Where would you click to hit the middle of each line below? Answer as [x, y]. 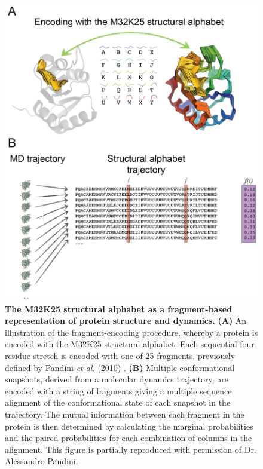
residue [18, 356]
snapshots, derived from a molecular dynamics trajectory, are [117, 379]
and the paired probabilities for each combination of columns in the [129, 438]
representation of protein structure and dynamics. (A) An [126, 321]
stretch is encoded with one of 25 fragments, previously [134, 356]
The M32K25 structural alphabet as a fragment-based [119, 309]
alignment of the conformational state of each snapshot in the [118, 402]
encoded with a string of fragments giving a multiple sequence [118, 390]
